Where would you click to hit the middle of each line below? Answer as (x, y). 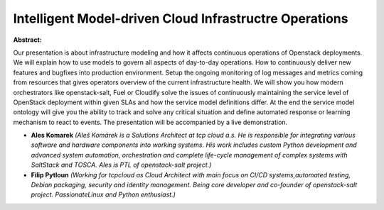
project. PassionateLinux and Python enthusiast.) (103, 194)
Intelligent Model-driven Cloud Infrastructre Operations (181, 18)
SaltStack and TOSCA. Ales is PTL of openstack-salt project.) (121, 165)
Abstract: (27, 40)
